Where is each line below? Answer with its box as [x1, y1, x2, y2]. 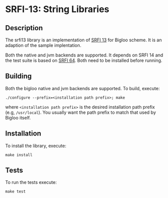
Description [5, 24, 43, 32]
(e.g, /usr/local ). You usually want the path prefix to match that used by [5, 109, 156, 115]
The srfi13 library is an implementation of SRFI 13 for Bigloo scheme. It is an [5, 37, 162, 43]
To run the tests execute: [5, 179, 57, 185]
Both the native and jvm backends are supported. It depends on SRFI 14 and [5, 52, 163, 58]
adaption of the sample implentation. [5, 42, 82, 48]
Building [5, 72, 32, 81]
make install [5, 152, 33, 157]
